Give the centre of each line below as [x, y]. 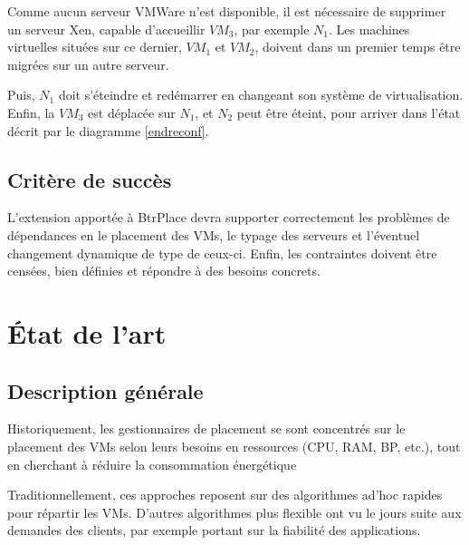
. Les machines [369, 29]
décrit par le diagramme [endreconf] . [108, 130]
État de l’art [87, 332]
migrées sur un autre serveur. [88, 64]
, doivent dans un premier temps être [358, 47]
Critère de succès [90, 179]
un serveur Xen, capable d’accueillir [106, 29]
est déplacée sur [132, 112]
